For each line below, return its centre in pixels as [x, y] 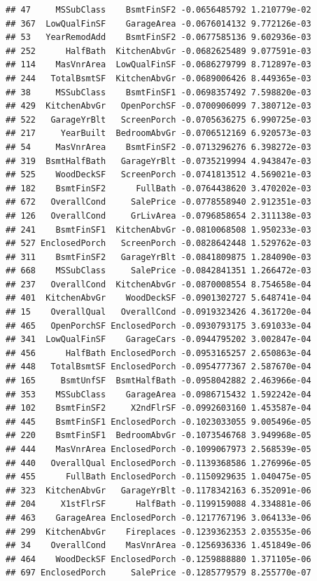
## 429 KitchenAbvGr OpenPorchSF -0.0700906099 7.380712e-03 [158, 106]
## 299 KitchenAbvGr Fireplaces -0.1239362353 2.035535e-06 [158, 532]
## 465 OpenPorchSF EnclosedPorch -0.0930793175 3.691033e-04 [158, 326]
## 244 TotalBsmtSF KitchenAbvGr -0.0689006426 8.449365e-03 [158, 78]
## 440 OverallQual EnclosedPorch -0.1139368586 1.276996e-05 [158, 463]
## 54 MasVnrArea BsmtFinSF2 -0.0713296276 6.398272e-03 [158, 147]
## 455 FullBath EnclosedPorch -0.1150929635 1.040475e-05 [158, 477]
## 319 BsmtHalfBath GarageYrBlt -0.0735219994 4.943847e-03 [158, 161]
